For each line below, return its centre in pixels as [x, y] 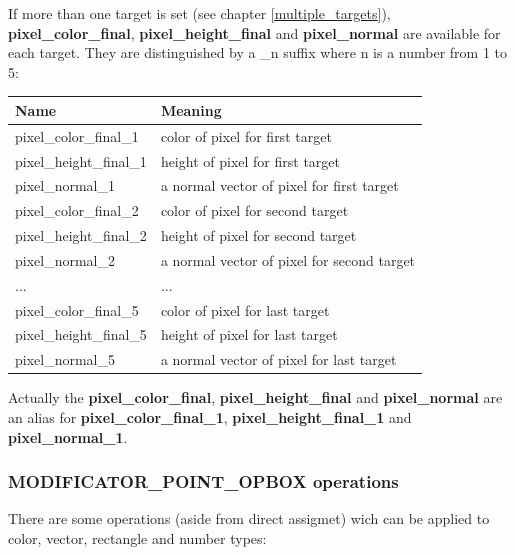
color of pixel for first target [246, 135]
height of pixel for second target [258, 235]
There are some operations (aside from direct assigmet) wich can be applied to [249, 518]
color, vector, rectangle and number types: [137, 538]
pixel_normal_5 [65, 359]
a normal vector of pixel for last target [278, 359]
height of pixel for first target [250, 160]
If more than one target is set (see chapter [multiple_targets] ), [199, 13]
